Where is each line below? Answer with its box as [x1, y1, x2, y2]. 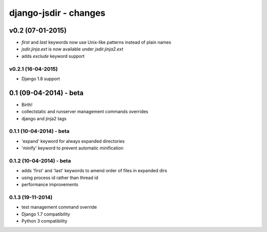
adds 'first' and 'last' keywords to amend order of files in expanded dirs [21, 168, 168, 174]
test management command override [21, 204, 97, 210]
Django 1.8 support [21, 76, 60, 82]
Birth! [21, 101, 33, 107]
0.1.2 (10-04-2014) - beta [9, 157, 71, 164]
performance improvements [21, 182, 79, 187]
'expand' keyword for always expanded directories [21, 138, 125, 144]
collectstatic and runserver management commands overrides [21, 109, 148, 115]
